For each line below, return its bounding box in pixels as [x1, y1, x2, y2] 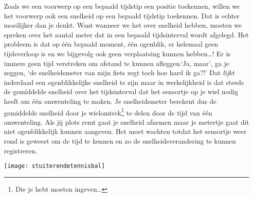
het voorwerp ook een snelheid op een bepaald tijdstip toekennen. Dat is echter [4, 10, 240, 20]
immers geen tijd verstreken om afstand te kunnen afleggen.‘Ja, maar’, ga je [4, 58, 229, 68]
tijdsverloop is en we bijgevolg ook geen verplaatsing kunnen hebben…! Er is [4, 48, 231, 58]
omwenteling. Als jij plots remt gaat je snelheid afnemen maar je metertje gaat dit [4, 116, 249, 127]
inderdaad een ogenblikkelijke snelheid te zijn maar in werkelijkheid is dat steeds [4, 77, 244, 87]
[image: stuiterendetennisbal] [4, 163, 105, 170]
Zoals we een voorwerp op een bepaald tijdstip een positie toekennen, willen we [4, 1, 240, 11]
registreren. [4, 145, 37, 155]
